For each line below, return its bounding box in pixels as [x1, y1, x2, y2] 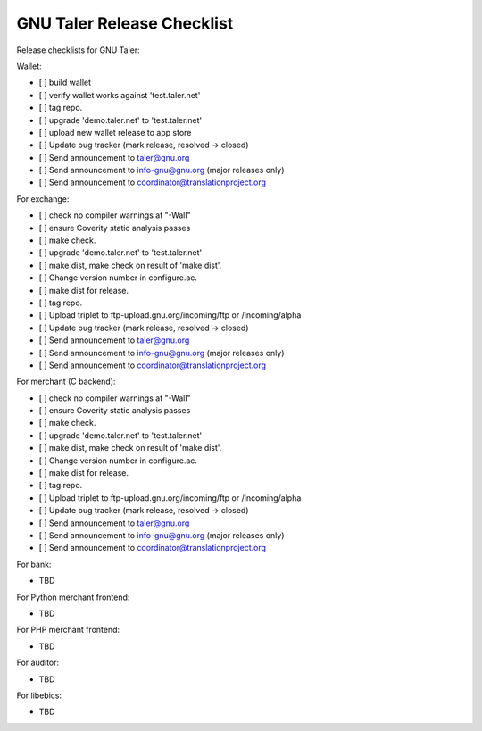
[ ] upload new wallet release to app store [38, 127, 192, 137]
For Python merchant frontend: [16, 592, 130, 602]
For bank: [16, 559, 52, 569]
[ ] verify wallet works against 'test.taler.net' [38, 89, 201, 100]
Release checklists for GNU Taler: [16, 45, 140, 55]
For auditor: [16, 657, 60, 669]
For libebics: [16, 690, 62, 701]
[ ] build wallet [38, 77, 92, 88]
